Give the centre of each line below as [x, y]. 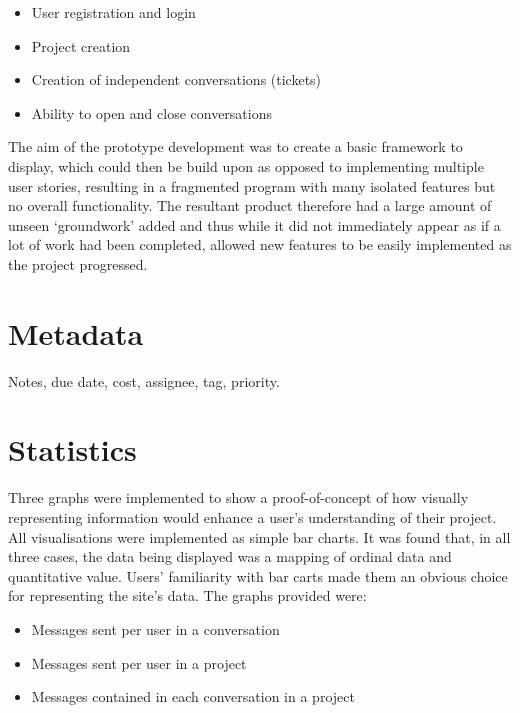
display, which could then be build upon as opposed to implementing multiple [246, 165]
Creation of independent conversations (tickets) [176, 79]
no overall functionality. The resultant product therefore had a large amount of [250, 205]
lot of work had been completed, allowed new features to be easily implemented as [260, 244]
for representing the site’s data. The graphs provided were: [187, 595]
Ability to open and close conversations [152, 112]
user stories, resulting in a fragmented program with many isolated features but [252, 185]
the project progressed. [78, 263]
